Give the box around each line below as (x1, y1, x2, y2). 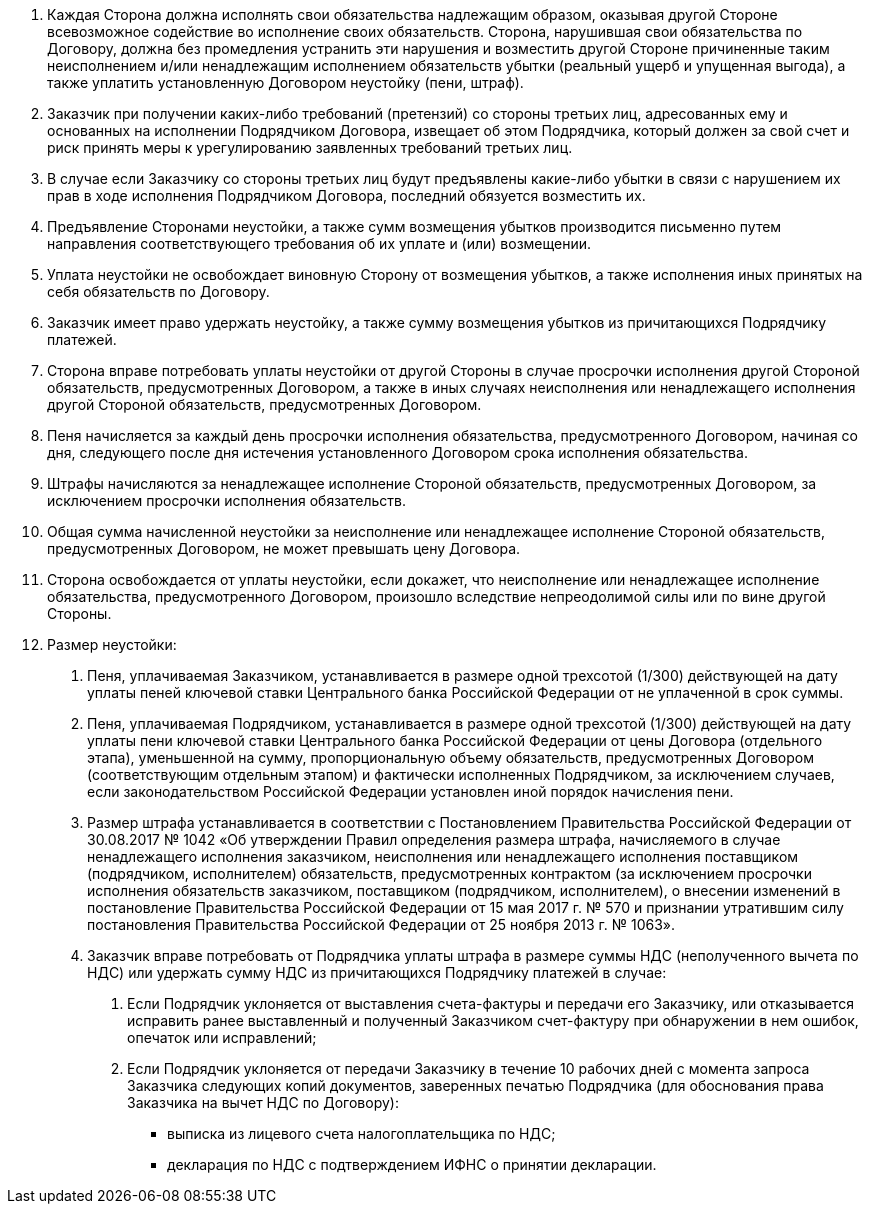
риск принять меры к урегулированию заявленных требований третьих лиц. (47, 139, 573, 156)
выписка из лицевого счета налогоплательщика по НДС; (167, 1125, 556, 1142)
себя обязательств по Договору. (47, 283, 270, 300)
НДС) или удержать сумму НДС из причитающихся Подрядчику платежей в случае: (87, 964, 667, 981)
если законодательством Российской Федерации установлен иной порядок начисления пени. (87, 783, 734, 800)
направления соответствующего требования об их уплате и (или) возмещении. (47, 235, 592, 252)
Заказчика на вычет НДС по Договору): (127, 1094, 399, 1111)
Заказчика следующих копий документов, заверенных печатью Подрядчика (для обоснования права (127, 1077, 824, 1094)
